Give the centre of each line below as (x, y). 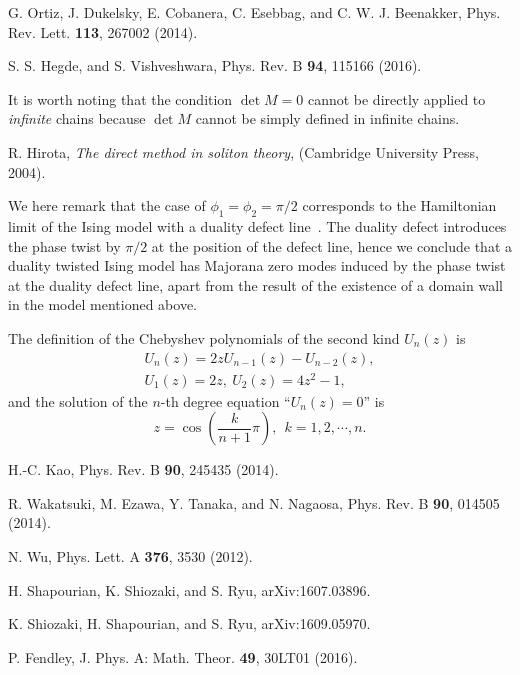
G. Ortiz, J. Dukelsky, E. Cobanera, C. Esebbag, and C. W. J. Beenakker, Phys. (254, 12)
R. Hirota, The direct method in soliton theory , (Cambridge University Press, (243, 151)
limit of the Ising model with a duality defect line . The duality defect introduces (257, 225)
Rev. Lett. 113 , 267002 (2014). (103, 31)
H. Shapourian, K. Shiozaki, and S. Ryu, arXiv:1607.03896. (189, 589)
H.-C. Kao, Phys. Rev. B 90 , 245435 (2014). (143, 469)
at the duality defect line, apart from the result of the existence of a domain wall (255, 284)
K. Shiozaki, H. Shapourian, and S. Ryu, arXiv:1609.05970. (189, 623)
